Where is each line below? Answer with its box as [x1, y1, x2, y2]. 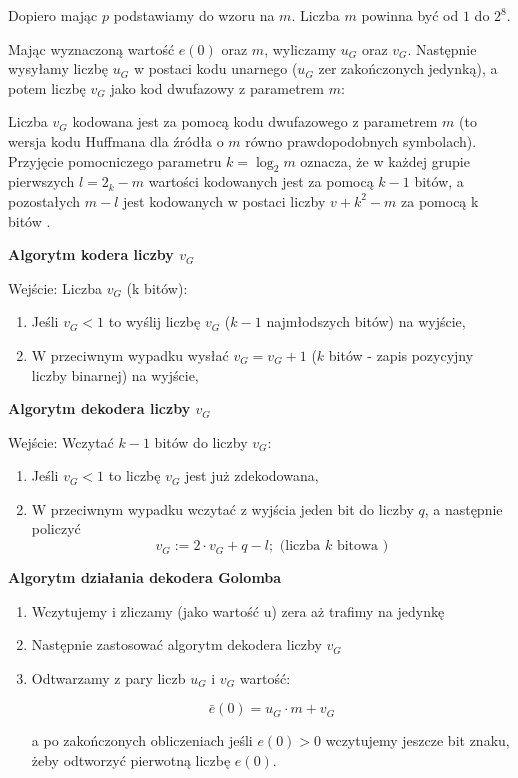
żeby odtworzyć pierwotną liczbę [31, 750, 231, 771]
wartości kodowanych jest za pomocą [148, 171, 374, 192]
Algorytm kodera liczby [8, 244, 174, 265]
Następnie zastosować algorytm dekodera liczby [31, 634, 322, 655]
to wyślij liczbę [108, 311, 201, 332]
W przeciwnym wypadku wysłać [31, 344, 229, 365]
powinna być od [361, 5, 459, 25]
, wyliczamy [264, 38, 337, 59]
